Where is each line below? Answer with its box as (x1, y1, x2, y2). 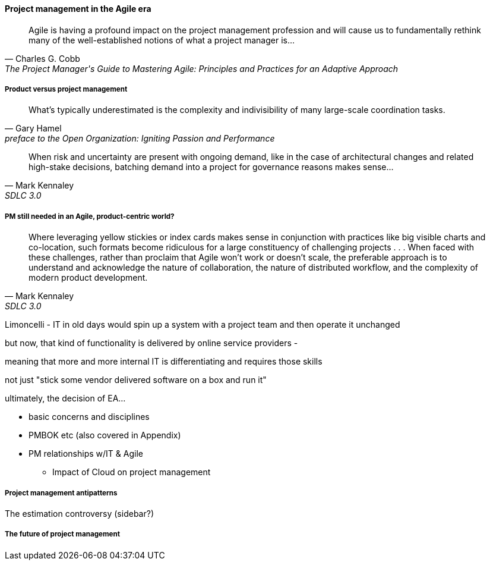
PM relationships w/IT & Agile (29, 448, 143, 459)
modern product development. (29, 272, 148, 283)
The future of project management (5, 530, 120, 539)
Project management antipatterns (5, 488, 118, 497)
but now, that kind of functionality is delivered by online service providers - (5, 338, 298, 349)
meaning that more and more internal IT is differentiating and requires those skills (5, 356, 323, 367)
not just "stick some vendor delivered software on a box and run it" (5, 375, 267, 385)
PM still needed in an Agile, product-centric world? (5, 212, 175, 221)
